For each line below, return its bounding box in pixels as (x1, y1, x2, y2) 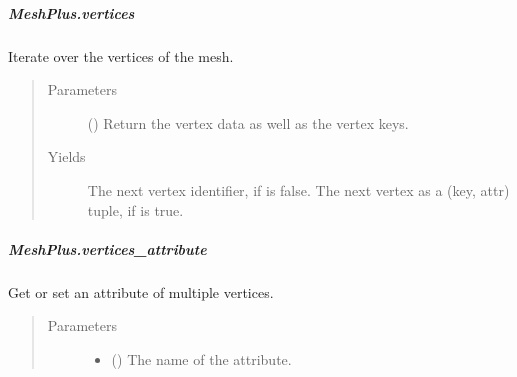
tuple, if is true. (87, 199, 184, 220)
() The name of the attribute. (111, 348, 292, 369)
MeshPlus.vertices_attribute (8, 238, 207, 259)
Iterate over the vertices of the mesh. (8, 45, 234, 66)
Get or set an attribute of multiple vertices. (8, 281, 274, 302)
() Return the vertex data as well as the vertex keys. (87, 112, 409, 133)
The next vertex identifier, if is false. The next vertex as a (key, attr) (87, 179, 510, 200)
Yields (47, 146, 86, 167)
